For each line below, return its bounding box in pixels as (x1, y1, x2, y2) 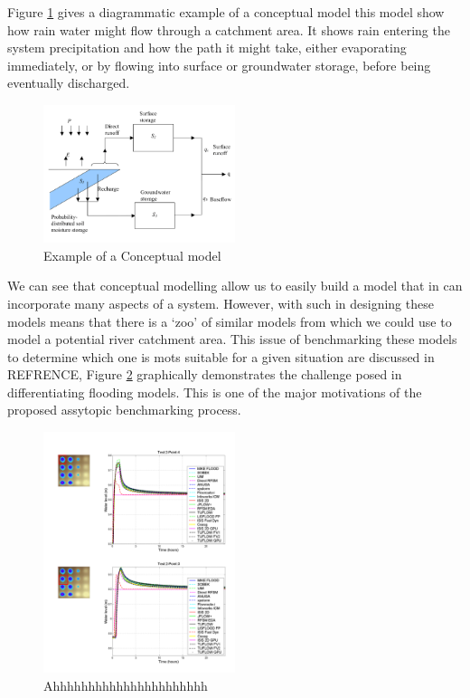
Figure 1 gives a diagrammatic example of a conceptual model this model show (7, 3, 445, 21)
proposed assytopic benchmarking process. (7, 400, 241, 419)
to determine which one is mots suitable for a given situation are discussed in (7, 347, 435, 366)
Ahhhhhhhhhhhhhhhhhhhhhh (43, 675, 208, 694)
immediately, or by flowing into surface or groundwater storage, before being (7, 55, 431, 74)
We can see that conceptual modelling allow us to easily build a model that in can (7, 276, 463, 295)
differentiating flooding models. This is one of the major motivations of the (7, 382, 422, 401)
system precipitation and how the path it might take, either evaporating (7, 38, 407, 57)
